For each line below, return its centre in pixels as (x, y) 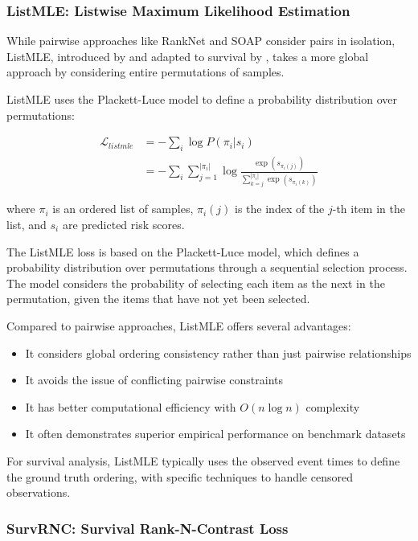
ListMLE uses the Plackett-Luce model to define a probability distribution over (202, 99)
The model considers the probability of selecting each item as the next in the (196, 283)
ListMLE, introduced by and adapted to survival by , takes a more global (188, 56)
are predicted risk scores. (123, 225)
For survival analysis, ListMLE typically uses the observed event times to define (203, 460)
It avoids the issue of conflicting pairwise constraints (154, 380)
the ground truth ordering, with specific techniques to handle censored (180, 476)
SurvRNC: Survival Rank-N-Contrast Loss (148, 528)
